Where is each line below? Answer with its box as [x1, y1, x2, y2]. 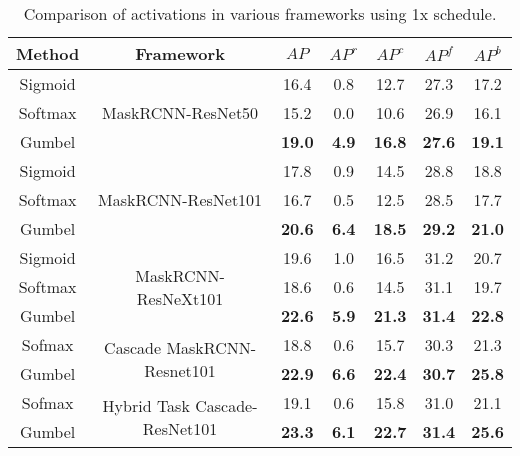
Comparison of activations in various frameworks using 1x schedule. [23, 2, 497, 25]
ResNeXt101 [136, 286, 224, 310]
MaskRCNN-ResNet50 [101, 101, 259, 124]
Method [16, 42, 80, 65]
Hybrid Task [102, 394, 190, 417]
